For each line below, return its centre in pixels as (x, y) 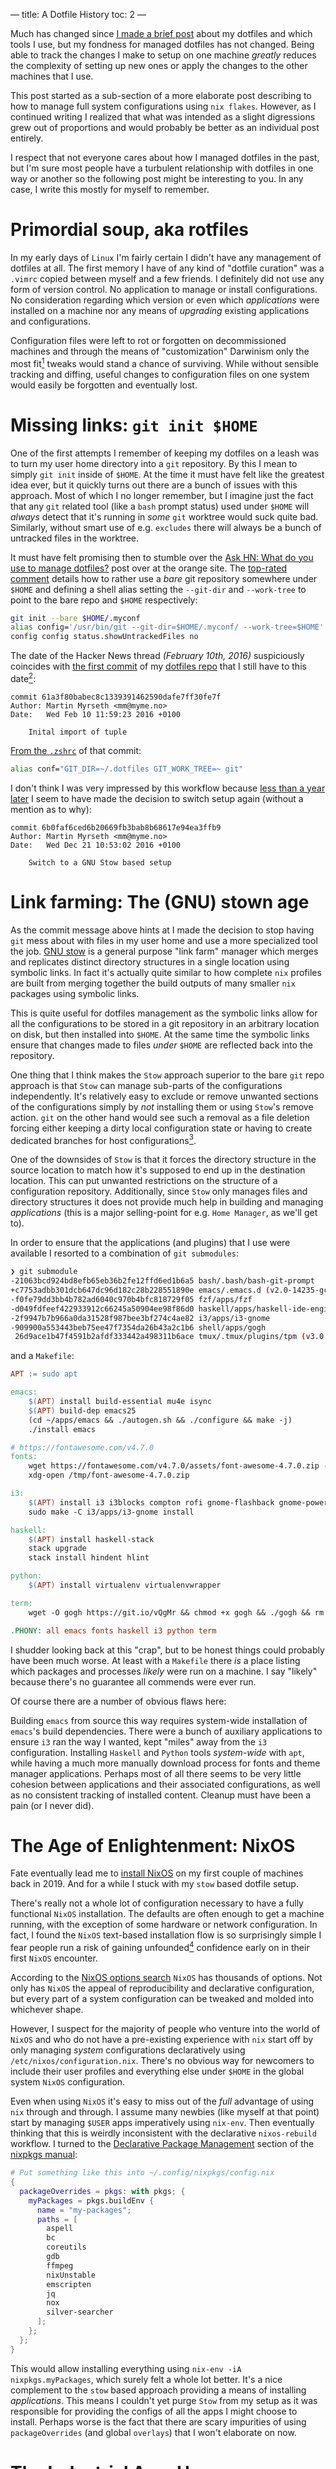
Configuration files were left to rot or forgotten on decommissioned (148, 340)
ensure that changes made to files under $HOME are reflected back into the (161, 1045)
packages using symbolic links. (75, 993)
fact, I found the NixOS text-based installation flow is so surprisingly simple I (166, 1935)
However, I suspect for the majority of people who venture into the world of (165, 2029)
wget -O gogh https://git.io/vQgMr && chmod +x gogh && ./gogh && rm (176, 1612)
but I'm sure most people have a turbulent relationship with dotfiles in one (162, 168)
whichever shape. (47, 2010)
